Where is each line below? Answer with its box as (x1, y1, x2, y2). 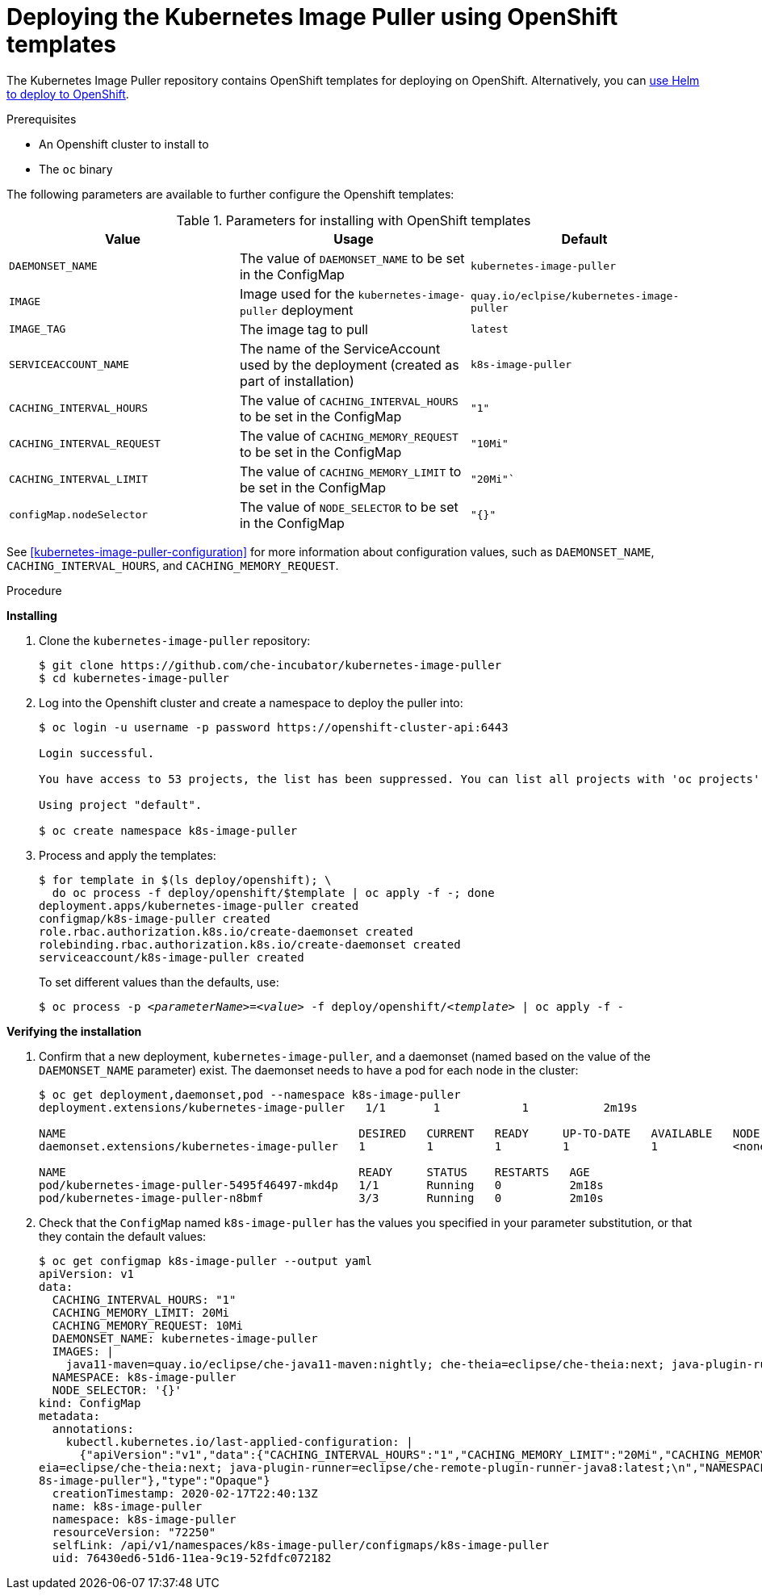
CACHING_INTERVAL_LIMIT (9, 473, 149, 486)
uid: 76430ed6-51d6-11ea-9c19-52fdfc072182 (52, 1551, 332, 1565)
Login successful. (39, 746, 155, 760)
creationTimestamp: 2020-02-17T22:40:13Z (52, 1486, 318, 1500)
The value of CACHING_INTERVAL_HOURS (239, 392, 458, 408)
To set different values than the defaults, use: (39, 974, 279, 989)
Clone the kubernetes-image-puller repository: (39, 633, 311, 647)
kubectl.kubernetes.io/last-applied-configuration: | (65, 1435, 413, 1448)
